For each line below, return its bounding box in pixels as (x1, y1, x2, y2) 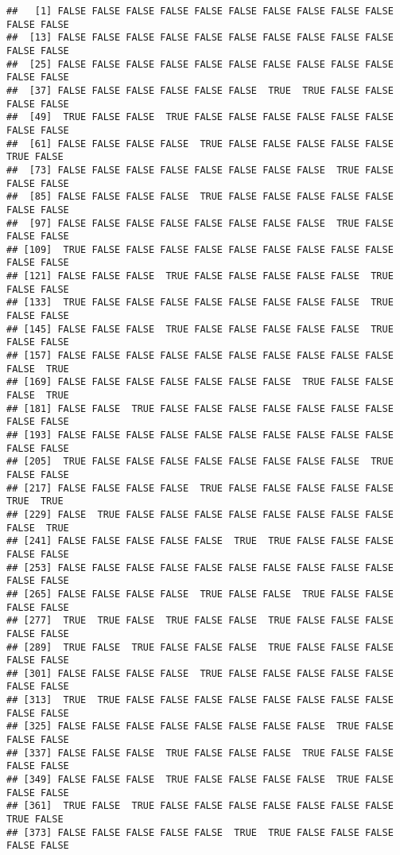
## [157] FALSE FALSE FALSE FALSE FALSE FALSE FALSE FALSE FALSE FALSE (6, 350, 394, 362)
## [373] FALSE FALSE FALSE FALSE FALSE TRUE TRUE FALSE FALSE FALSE (6, 826, 394, 838)
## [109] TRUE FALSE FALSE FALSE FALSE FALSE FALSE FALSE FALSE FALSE (6, 243, 394, 255)
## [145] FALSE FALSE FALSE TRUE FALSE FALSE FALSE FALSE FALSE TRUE (6, 323, 394, 335)
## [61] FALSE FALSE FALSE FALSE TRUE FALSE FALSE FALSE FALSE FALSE (6, 138, 394, 150)
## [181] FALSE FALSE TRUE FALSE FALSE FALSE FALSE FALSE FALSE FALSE (6, 402, 394, 414)
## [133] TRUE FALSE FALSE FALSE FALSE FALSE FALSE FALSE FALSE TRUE (6, 297, 394, 309)
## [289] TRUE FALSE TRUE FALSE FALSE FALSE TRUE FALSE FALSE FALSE (6, 641, 394, 653)
